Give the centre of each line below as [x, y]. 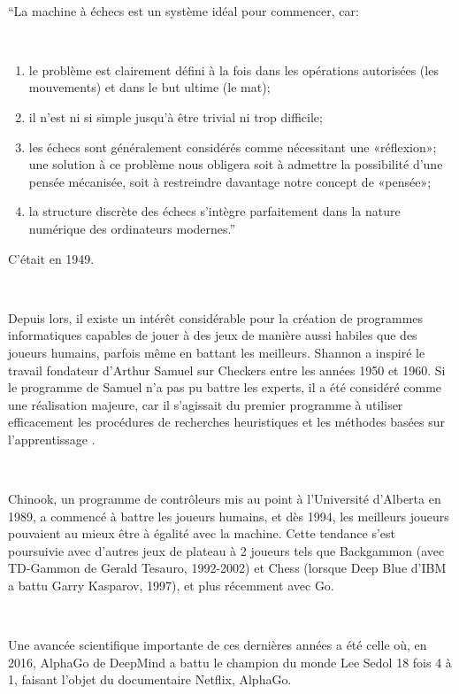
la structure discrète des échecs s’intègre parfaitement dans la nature [214, 211]
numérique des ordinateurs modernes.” [132, 228]
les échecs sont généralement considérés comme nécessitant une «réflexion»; [233, 147]
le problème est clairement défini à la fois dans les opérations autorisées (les [233, 69]
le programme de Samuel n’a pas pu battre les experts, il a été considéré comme [225, 387]
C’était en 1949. [51, 258]
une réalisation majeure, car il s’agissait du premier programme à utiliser [206, 404]
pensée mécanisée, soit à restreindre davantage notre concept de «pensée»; [230, 181]
